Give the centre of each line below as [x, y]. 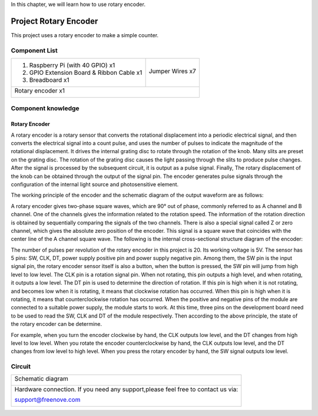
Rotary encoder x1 [39, 91]
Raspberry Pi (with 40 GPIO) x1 [72, 65]
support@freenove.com [47, 400]
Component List [34, 50]
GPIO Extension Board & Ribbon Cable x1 [86, 72]
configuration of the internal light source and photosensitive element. [95, 184]
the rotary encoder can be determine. [57, 324]
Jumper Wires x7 [173, 71]
